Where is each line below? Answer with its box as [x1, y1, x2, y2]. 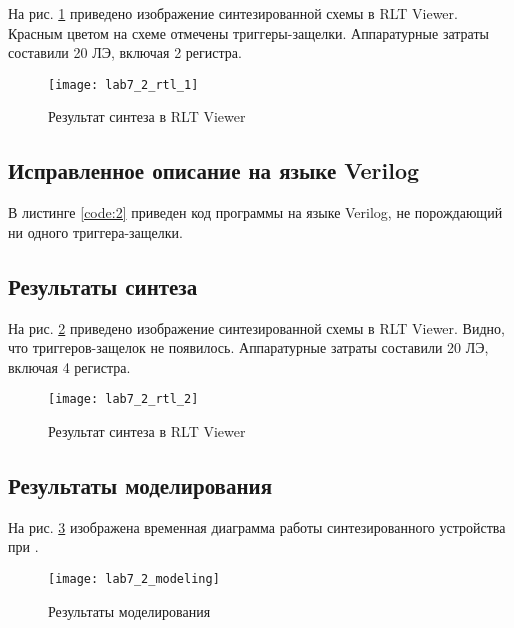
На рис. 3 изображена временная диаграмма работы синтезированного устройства [8, 516, 506, 537]
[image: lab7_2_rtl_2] [48, 392, 199, 407]
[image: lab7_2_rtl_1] [48, 77, 199, 92]
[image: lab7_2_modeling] [48, 572, 220, 587]
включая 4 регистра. [8, 356, 131, 377]
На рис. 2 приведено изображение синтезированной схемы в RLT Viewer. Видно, [8, 317, 505, 338]
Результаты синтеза [8, 270, 198, 301]
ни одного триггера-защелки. [8, 221, 183, 242]
